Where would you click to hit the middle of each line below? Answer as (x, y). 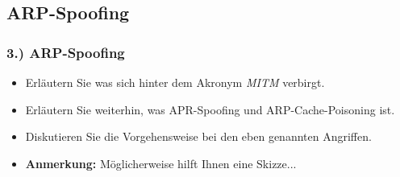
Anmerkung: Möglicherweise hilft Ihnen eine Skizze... (161, 163)
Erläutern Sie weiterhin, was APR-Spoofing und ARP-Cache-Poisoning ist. (210, 109)
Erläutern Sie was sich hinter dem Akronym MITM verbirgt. (175, 82)
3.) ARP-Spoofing (66, 52)
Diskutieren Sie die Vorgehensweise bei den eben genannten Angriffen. (198, 136)
